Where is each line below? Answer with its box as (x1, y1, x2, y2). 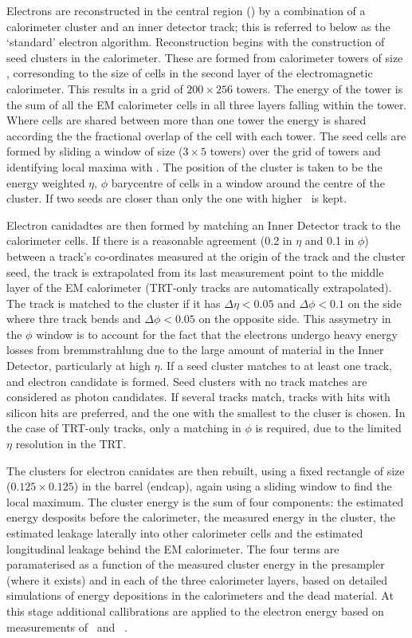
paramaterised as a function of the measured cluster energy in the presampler (6, 556, 385, 573)
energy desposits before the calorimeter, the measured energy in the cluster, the (6, 509, 395, 526)
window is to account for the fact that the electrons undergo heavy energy (36, 325, 398, 342)
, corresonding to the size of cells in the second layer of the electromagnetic (6, 65, 373, 81)
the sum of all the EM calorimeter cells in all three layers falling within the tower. (6, 96, 407, 112)
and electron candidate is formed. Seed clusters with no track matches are (6, 372, 367, 389)
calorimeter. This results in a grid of (6, 80, 183, 96)
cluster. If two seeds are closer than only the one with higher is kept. (6, 190, 347, 207)
